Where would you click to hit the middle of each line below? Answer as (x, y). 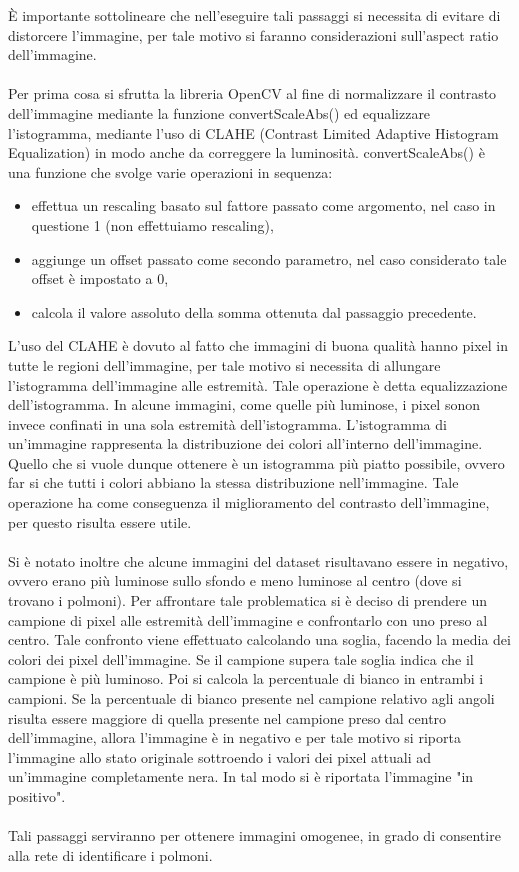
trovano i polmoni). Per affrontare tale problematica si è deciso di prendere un (247, 600)
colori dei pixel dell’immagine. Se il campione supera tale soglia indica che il (241, 658)
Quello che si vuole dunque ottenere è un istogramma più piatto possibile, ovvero (256, 462)
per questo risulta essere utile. (100, 521)
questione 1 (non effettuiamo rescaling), (152, 224)
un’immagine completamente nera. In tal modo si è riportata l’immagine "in (241, 776)
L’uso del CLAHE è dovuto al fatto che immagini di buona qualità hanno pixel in (258, 345)
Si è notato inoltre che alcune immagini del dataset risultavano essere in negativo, (258, 560)
